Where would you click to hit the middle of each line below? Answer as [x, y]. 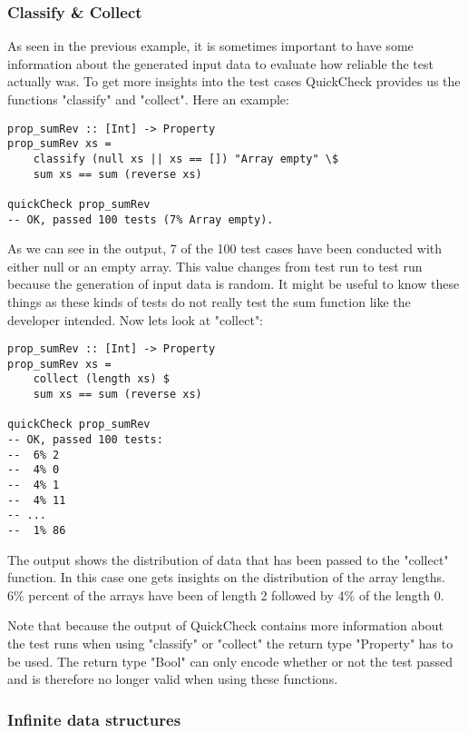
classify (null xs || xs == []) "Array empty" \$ [186, 158]
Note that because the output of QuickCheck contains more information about [225, 625]
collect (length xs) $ [101, 379]
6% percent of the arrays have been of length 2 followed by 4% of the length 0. [226, 594]
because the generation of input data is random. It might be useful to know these [234, 284]
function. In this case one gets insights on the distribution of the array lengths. [226, 577]
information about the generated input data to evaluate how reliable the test [220, 63]
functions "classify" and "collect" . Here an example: [148, 99]
